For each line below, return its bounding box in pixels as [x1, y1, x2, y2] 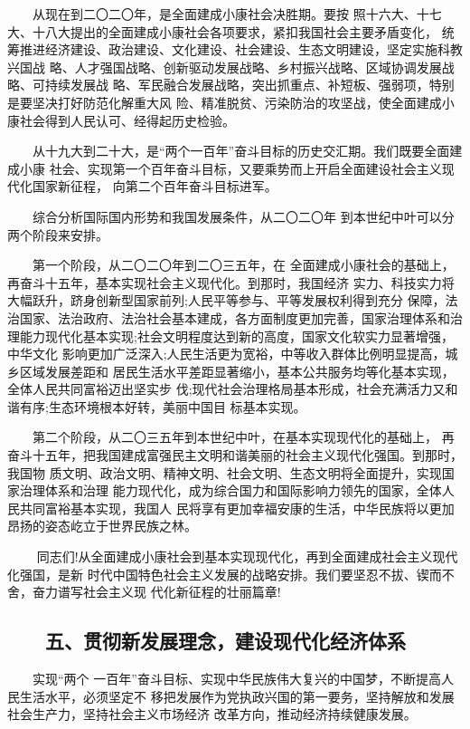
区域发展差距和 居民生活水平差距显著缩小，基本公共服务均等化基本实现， [19, 361, 455, 380]
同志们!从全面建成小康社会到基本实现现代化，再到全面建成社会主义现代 [36, 547, 458, 566]
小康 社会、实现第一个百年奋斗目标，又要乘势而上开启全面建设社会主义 [19, 158, 442, 177]
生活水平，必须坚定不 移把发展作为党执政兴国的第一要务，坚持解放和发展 [19, 686, 455, 705]
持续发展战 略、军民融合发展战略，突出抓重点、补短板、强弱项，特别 [44, 75, 455, 94]
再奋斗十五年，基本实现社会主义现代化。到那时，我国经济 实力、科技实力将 [7, 273, 455, 292]
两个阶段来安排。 [7, 225, 108, 244]
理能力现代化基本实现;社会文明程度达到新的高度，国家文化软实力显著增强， [7, 326, 454, 345]
